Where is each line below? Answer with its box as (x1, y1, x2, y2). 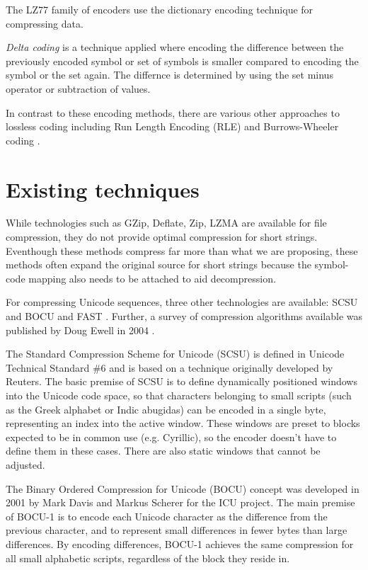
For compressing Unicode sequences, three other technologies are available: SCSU (6, 295, 358, 309)
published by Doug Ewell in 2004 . (6, 322, 155, 337)
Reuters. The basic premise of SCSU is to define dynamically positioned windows (6, 374, 357, 389)
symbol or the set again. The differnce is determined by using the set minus (6, 67, 333, 82)
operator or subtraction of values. (6, 81, 151, 96)
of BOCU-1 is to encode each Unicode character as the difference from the (6, 508, 328, 523)
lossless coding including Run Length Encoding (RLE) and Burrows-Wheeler (6, 119, 339, 134)
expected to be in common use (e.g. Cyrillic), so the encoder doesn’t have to (6, 429, 337, 444)
